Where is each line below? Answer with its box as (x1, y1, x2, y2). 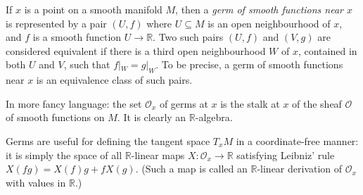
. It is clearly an (117, 110, 186, 125)
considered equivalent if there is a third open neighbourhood (6, 43, 266, 58)
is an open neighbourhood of (208, 15, 331, 30)
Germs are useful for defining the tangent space (6, 133, 210, 148)
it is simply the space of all (6, 147, 122, 162)
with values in (6, 175, 66, 189)
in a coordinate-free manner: (236, 133, 359, 148)
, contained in (298, 43, 357, 58)
